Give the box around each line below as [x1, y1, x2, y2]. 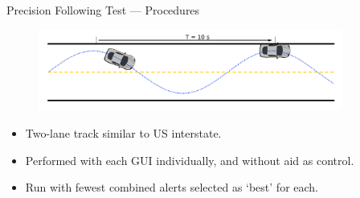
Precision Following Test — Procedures [6, 2, 200, 18]
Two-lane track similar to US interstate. [25, 124, 222, 141]
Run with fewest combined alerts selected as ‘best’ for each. [25, 179, 319, 196]
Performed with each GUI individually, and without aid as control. [25, 151, 354, 168]
